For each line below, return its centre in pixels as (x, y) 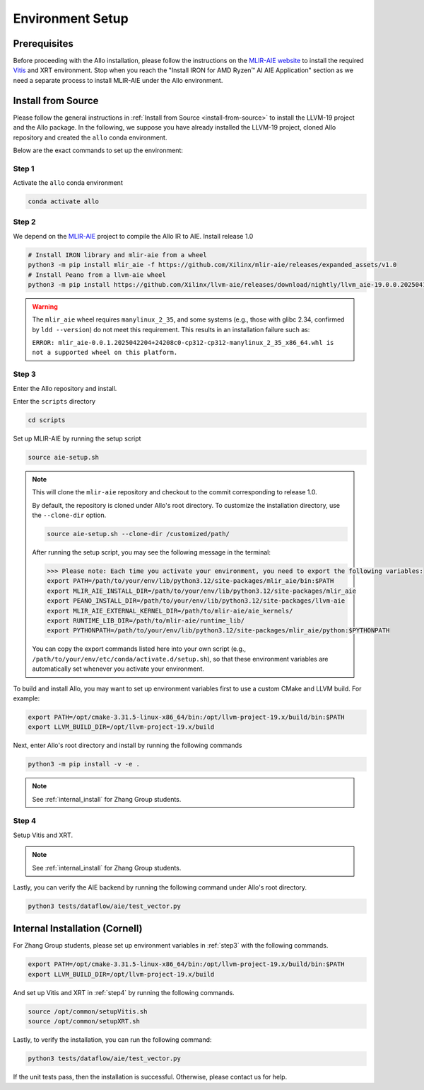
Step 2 (24, 222)
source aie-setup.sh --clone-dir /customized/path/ (138, 534)
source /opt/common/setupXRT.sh (84, 1021)
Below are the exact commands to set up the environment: (98, 150)
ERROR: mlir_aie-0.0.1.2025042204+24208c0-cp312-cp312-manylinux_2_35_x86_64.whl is (183, 343)
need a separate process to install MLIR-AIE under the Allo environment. (118, 80)
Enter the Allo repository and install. (65, 388)
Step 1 (24, 169)
